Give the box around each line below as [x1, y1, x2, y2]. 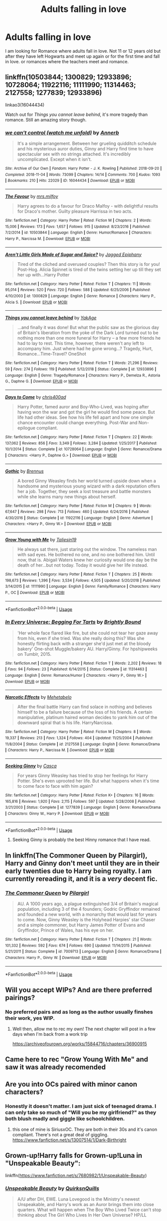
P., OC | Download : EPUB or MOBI [5, 590, 65, 596]
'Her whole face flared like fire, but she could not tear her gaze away [17, 630, 158, 636]
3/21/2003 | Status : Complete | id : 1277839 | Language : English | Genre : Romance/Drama [5, 805, 161, 810]
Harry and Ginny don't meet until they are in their [5, 859, 160, 867]
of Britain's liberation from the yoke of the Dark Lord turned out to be [17, 330, 159, 336]
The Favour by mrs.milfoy [5, 193, 59, 200]
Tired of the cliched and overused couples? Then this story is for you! [17, 261, 160, 267]
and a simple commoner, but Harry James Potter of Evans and [17, 922, 145, 928]
